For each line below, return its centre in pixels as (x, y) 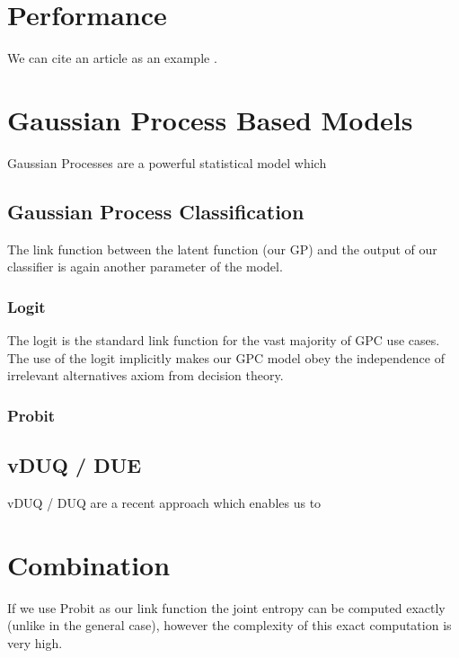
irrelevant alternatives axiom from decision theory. (146, 375)
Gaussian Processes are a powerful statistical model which (167, 162)
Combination (89, 564)
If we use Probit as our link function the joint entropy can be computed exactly (226, 607)
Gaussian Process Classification (156, 211)
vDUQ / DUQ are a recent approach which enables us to (164, 502)
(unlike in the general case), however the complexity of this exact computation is (229, 625)
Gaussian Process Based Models (210, 119)
